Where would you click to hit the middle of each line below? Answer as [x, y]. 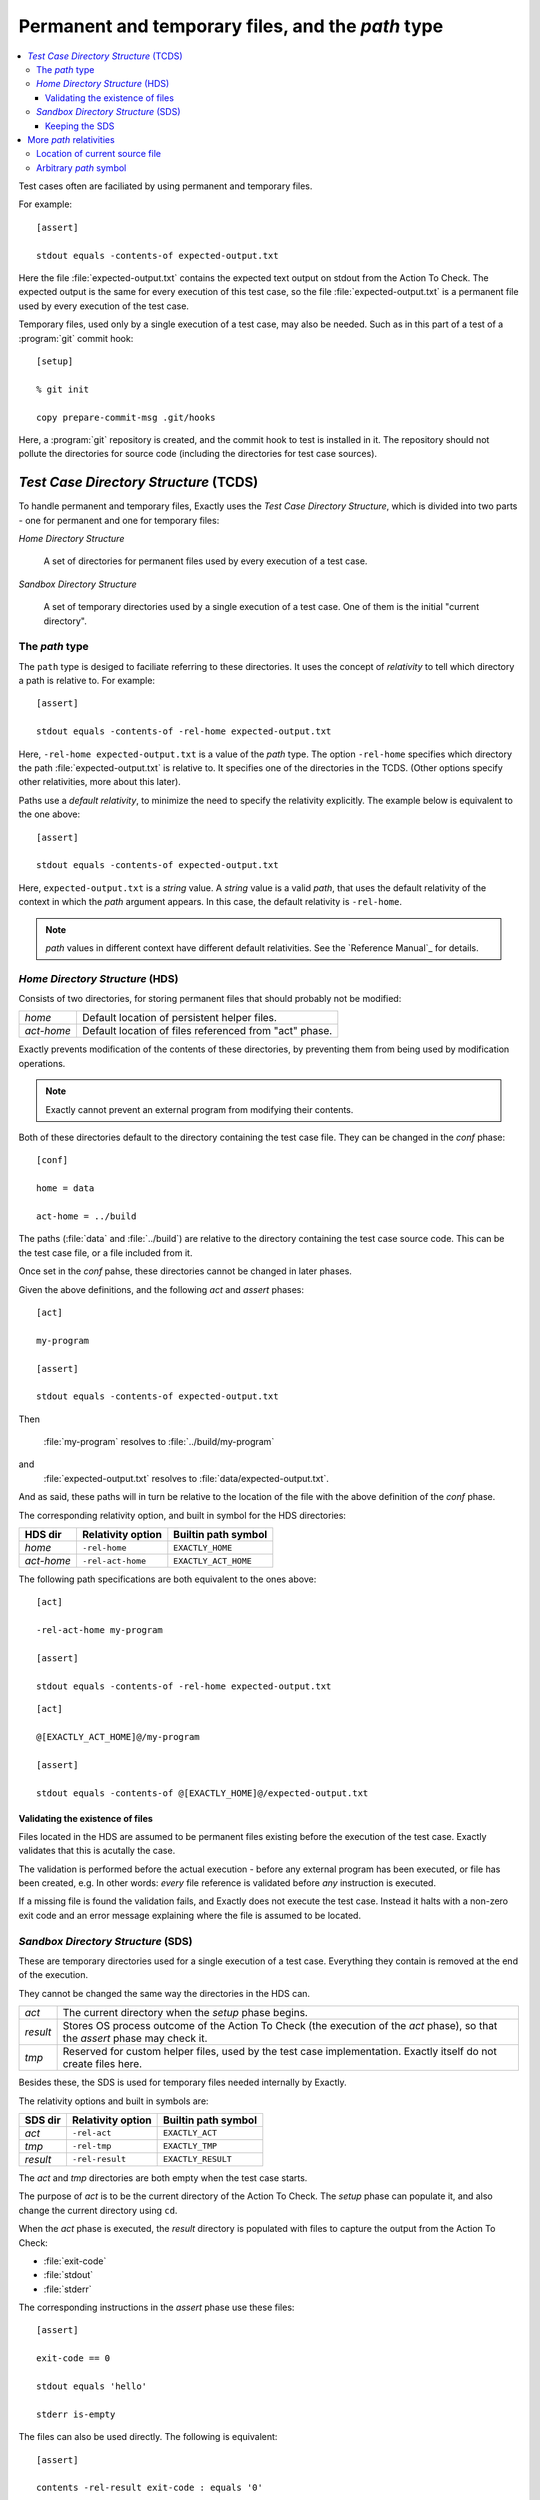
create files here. [102, 2064]
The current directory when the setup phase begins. [185, 2013]
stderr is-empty [76, 2414]
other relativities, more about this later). [100, 782]
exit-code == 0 [73, 2358]
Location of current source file [99, 154]
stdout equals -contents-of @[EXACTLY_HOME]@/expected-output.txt [202, 1793]
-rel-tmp [91, 2146]
